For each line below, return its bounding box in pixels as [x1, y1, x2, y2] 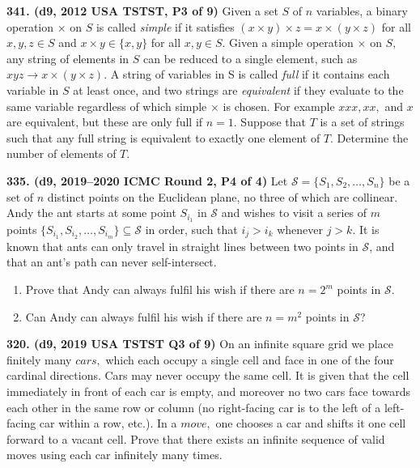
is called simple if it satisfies [95, 18, 235, 35]
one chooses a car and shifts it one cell [215, 415, 406, 432]
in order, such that [145, 220, 238, 237]
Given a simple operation [229, 34, 354, 51]
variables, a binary [316, 2, 408, 19]
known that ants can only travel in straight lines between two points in [6, 237, 358, 254]
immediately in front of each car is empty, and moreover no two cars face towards [6, 383, 410, 399]
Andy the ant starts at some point [6, 204, 176, 221]
